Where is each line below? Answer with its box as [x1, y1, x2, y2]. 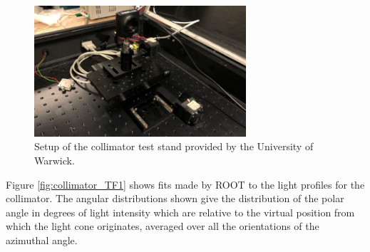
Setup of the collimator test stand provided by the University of [34, 139, 314, 154]
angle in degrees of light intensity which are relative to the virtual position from [6, 204, 355, 219]
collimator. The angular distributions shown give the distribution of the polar [6, 191, 344, 206]
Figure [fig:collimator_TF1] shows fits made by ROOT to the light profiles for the [6, 177, 365, 191]
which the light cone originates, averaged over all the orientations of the [6, 219, 319, 233]
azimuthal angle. [6, 232, 78, 247]
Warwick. [34, 152, 75, 167]
